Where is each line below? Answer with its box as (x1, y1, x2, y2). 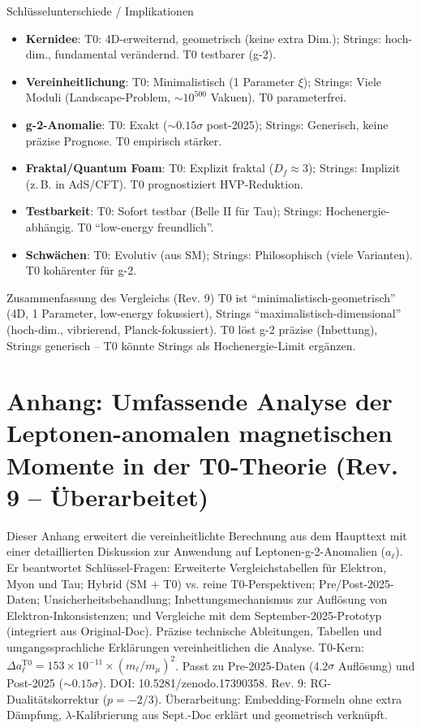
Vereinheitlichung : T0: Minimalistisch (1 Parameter (25, 72, 295, 89)
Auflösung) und (338, 656, 415, 674)
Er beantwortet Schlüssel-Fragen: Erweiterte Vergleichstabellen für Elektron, (6, 558, 387, 575)
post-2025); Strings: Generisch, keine (206, 115, 389, 132)
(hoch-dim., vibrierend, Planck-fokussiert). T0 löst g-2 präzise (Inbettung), (6, 320, 378, 337)
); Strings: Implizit (307, 159, 401, 176)
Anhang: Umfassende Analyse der (6, 384, 393, 418)
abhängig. (25, 218, 74, 235)
